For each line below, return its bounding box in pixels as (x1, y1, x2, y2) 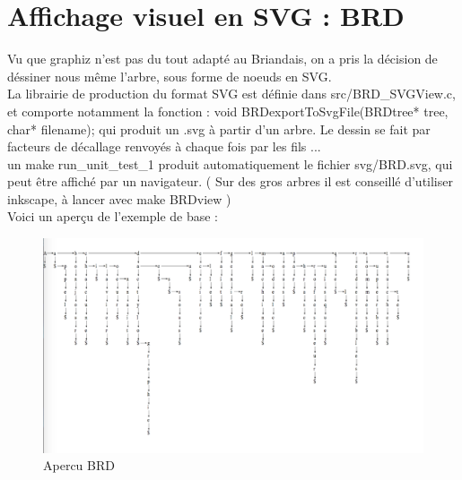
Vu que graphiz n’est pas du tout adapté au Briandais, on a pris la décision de (7, 49, 438, 68)
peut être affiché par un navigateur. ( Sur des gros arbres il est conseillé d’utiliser (7, 172, 453, 191)
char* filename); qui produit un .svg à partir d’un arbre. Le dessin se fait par (7, 119, 431, 138)
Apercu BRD (43, 456, 115, 475)
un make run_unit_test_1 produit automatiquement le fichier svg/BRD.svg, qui (7, 154, 453, 173)
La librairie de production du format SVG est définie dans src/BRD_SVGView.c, (7, 84, 456, 103)
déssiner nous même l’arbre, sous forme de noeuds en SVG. (7, 66, 332, 85)
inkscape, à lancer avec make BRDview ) (7, 189, 231, 208)
